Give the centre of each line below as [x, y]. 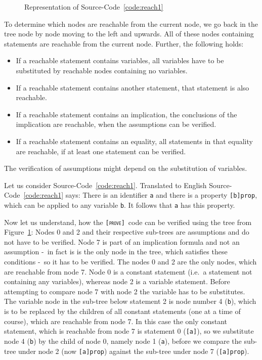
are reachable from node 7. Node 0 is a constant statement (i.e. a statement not [128, 271]
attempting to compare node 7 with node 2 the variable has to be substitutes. [125, 291]
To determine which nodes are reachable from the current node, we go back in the [131, 24]
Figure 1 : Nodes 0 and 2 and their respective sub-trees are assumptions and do [127, 232]
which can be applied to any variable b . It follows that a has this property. [120, 205]
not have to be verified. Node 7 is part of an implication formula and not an [122, 241]
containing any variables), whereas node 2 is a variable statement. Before [117, 281]
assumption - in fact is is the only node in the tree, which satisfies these [116, 252]
